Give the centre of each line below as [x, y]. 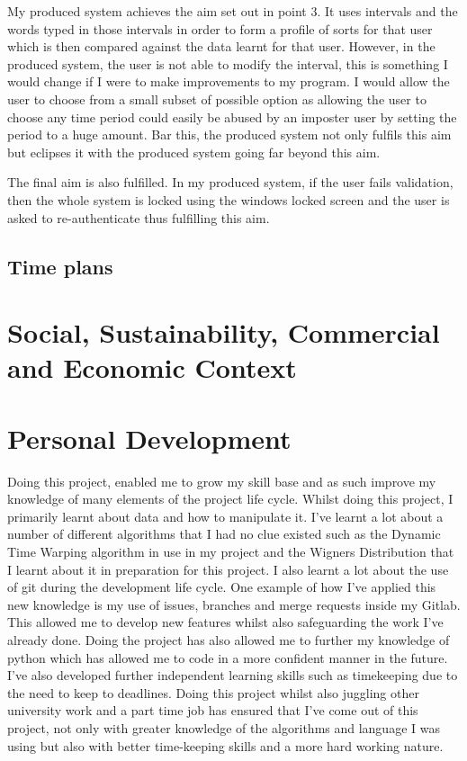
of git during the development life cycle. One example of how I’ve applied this [222, 587]
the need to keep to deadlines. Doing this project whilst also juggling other [213, 692]
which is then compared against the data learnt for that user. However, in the [221, 46]
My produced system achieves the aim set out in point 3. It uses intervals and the [233, 11]
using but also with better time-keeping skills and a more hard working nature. [225, 745]
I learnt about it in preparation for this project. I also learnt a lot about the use [228, 569]
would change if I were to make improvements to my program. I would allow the [229, 81]
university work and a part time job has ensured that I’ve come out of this [213, 710]
